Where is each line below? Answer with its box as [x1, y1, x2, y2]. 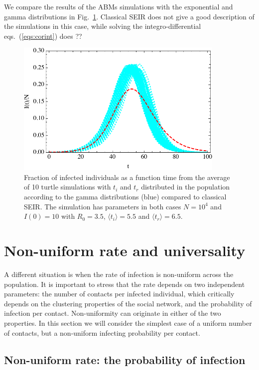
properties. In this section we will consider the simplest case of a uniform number [4, 317, 252, 328]
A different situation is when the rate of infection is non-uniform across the [4, 269, 234, 279]
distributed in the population [141, 182, 230, 192]
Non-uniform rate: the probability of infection [4, 352, 246, 367]
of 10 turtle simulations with [24, 182, 111, 192]
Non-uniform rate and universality [4, 240, 246, 261]
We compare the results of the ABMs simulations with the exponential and [4, 1, 233, 11]
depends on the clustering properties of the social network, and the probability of [4, 298, 252, 308]
